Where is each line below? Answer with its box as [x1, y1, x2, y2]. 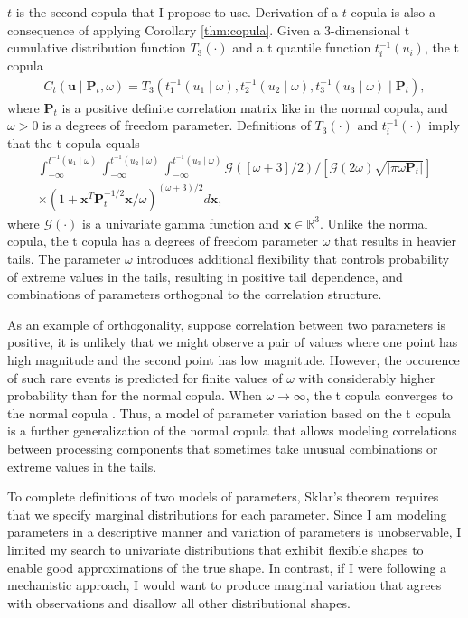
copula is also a [351, 3, 435, 21]
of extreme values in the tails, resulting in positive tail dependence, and [7, 267, 403, 286]
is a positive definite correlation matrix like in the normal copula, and [61, 98, 448, 117]
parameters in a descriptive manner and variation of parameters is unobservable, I [7, 522, 462, 541]
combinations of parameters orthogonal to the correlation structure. [7, 285, 382, 304]
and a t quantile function [232, 38, 371, 57]
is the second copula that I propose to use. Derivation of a [15, 3, 339, 21]
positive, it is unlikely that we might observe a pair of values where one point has [7, 332, 458, 351]
